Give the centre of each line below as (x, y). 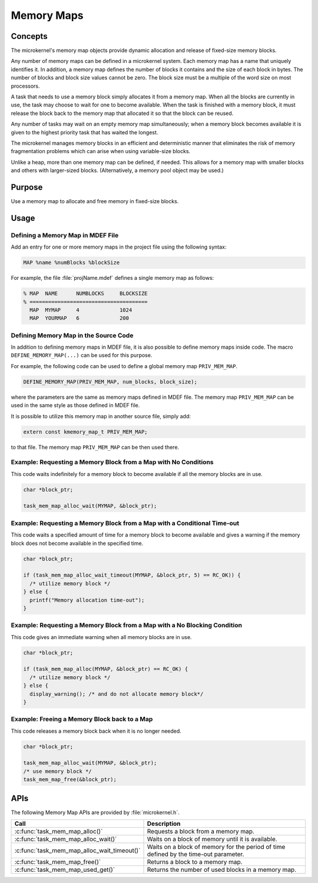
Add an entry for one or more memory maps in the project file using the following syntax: (119, 247)
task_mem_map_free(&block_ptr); (70, 780)
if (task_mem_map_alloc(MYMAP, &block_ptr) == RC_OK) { (106, 669)
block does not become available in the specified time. (77, 543)
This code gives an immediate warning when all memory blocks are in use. (101, 637)
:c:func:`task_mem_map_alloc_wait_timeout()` (77, 851)
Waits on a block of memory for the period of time (216, 847)
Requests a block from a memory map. (201, 832)
